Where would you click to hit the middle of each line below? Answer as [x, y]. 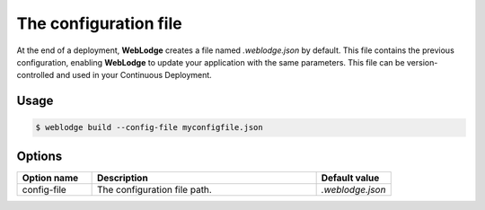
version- [422, 62]
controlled [35, 75]
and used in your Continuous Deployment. [134, 75]
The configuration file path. [154, 189]
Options [40, 156]
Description [122, 178]
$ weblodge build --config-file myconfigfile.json [150, 127]
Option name [50, 178]
